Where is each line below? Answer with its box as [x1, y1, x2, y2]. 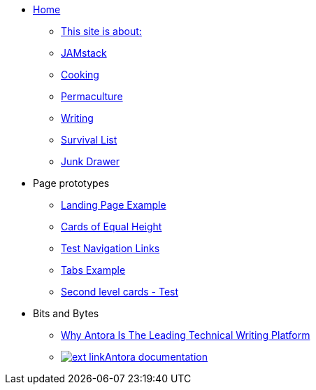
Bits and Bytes [33, 307, 99, 319]
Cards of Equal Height [61, 221, 162, 232]
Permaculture [61, 90, 123, 102]
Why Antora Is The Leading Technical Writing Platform [61, 329, 310, 341]
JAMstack [61, 47, 107, 59]
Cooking [61, 69, 99, 81]
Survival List [61, 134, 117, 146]
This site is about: [61, 25, 142, 37]
